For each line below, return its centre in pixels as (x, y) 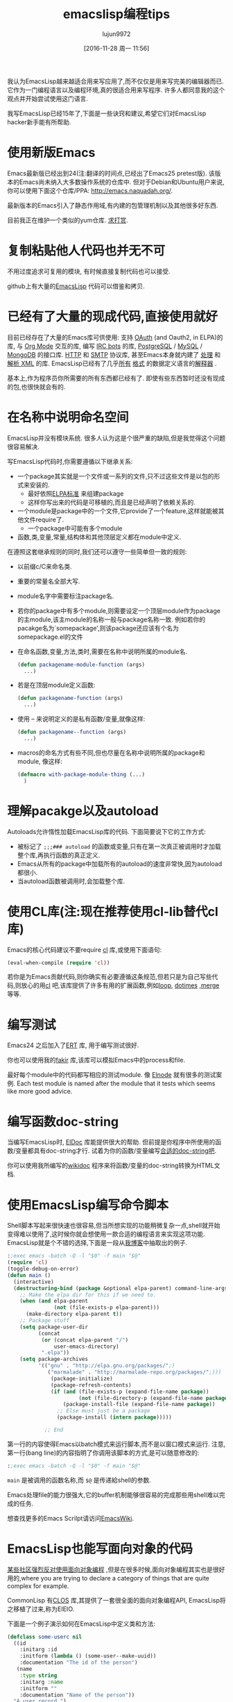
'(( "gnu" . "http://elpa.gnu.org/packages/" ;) (106, 1366)
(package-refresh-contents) (91, 1385)
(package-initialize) (82, 1378)
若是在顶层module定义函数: (56, 685)
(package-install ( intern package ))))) (114, 1417)
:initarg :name (42, 1682)
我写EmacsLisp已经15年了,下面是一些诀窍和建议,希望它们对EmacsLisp (107, 113)
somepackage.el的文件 (50, 637)
